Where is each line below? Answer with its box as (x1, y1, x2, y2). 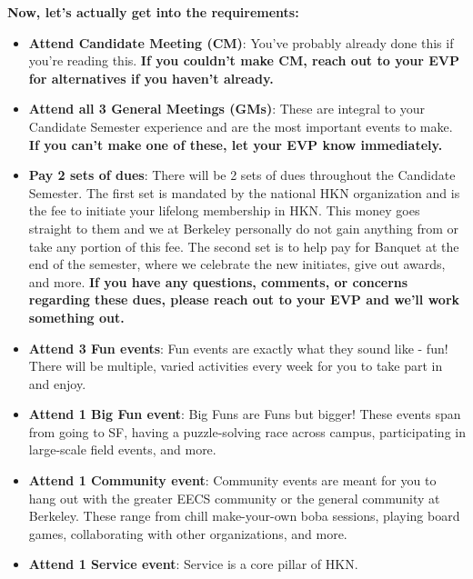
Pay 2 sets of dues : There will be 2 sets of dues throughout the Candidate (28, 165, 456, 185)
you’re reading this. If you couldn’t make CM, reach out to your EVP (28, 51, 459, 70)
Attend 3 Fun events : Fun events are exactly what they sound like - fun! (28, 338, 448, 357)
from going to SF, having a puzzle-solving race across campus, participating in (28, 422, 466, 441)
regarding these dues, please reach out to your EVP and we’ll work (28, 290, 460, 309)
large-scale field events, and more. (28, 440, 216, 459)
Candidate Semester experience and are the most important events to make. (28, 116, 453, 135)
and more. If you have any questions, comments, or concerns (28, 272, 408, 291)
